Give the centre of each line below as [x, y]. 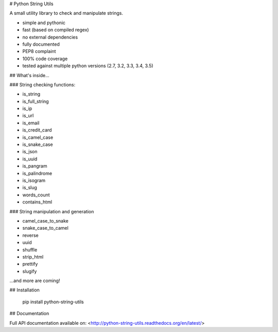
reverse [30, 235]
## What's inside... [29, 75]
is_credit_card [37, 130]
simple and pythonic [44, 23]
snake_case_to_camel [46, 228]
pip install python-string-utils [53, 302]
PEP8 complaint [39, 51]
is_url [28, 116]
